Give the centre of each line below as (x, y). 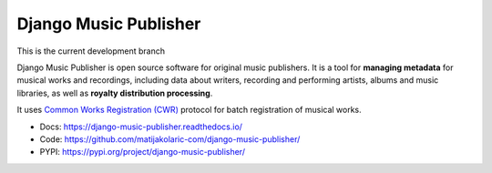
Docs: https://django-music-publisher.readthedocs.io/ (141, 127)
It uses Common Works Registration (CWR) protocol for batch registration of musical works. (189, 110)
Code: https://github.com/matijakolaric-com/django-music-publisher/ (170, 139)
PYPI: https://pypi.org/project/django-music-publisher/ (143, 152)
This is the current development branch (91, 51)
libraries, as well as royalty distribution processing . (115, 93)
